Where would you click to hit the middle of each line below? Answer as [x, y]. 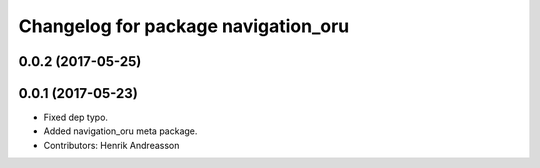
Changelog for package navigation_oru [184, 26]
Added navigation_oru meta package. [120, 131]
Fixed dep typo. [76, 117]
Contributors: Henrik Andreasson [111, 145]
